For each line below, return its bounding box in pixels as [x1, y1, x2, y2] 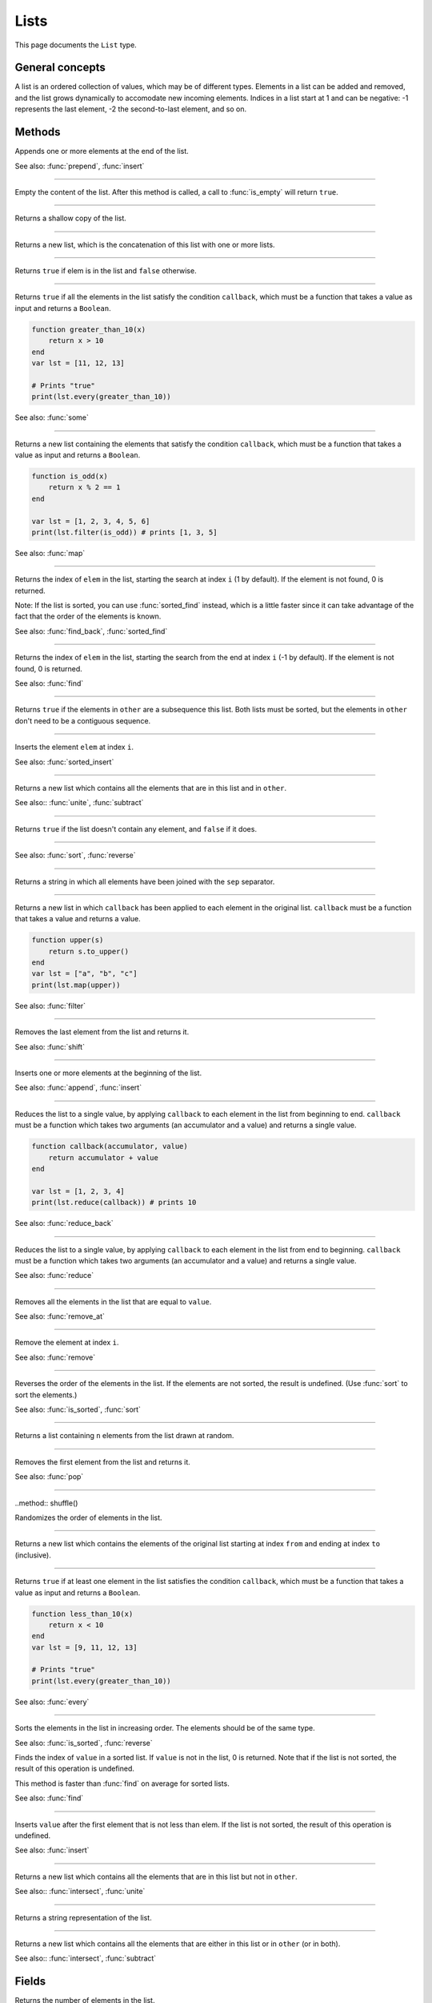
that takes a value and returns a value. [14, 914, 141, 924]
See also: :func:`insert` [14, 1845, 90, 1855]
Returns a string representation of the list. [14, 1912, 152, 1922]
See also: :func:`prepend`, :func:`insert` [14, 161, 145, 171]
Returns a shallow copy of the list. [14, 213, 127, 224]
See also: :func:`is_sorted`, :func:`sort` [14, 1405, 142, 1414]
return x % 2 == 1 [48, 483, 121, 492]
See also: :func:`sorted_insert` [14, 757, 114, 767]
